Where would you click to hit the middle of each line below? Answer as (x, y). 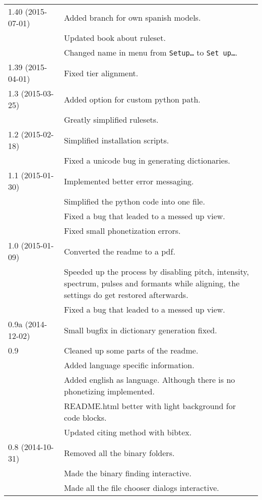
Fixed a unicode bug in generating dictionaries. (147, 160)
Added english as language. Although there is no (149, 380)
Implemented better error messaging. (129, 181)
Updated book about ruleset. (115, 38)
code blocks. (85, 417)
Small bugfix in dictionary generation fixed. (140, 330)
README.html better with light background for (150, 406)
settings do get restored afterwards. (126, 295)
